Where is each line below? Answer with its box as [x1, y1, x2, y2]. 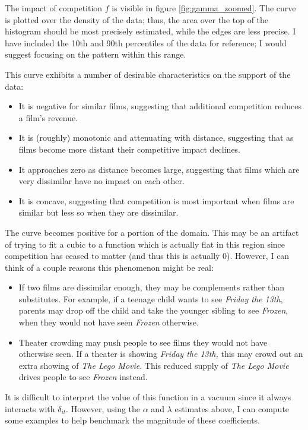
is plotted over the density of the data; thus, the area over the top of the [5, 13, 269, 26]
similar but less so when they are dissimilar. [18, 206, 179, 219]
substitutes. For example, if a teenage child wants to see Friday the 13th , [18, 292, 283, 305]
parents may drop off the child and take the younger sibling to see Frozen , [18, 304, 288, 317]
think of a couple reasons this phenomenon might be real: [5, 261, 214, 273]
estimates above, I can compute [174, 402, 290, 415]
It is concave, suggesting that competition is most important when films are [18, 194, 294, 207]
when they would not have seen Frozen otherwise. [18, 316, 199, 328]
